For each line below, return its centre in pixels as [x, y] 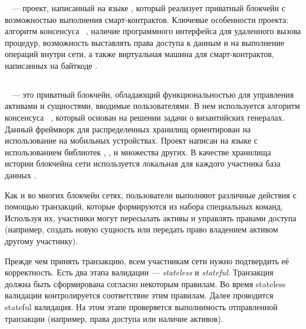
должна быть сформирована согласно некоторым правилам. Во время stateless [145, 283]
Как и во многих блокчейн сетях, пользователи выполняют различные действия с [151, 195]
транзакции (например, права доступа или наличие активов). [114, 318]
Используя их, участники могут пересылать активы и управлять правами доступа [151, 217]
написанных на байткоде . [51, 65]
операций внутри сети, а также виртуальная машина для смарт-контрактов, [139, 54]
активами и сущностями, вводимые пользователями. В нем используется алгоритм [152, 106]
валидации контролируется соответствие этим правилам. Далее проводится [139, 295]
